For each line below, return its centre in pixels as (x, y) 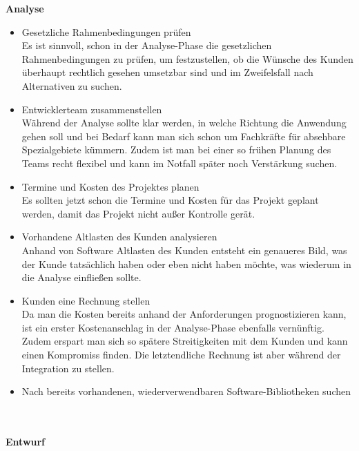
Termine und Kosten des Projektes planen (110, 186)
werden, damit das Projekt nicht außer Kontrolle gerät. (138, 213)
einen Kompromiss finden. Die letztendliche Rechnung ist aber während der (181, 355)
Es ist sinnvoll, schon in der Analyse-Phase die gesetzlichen (147, 45)
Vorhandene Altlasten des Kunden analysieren (119, 237)
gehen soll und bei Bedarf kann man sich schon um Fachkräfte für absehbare (184, 136)
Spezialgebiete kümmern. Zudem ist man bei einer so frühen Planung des (176, 150)
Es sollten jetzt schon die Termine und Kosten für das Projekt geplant (170, 200)
